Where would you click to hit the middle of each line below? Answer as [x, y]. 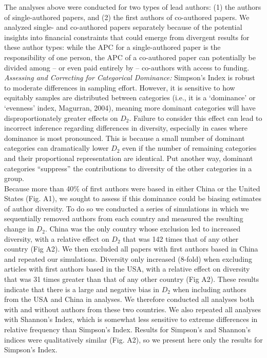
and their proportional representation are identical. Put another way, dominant [129, 158]
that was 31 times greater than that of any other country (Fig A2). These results [132, 279]
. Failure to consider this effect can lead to [196, 118]
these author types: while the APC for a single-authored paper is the [112, 47]
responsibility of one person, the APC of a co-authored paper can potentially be [130, 57]
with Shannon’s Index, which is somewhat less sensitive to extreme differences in [131, 319]
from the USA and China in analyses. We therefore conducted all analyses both [129, 299]
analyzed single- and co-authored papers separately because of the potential [123, 27]
